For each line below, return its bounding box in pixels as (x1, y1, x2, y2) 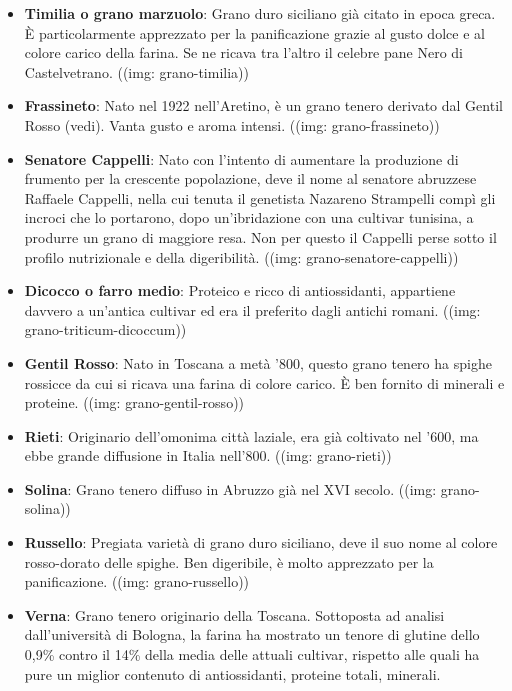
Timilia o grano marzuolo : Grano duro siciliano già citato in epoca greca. (24, 3, 496, 23)
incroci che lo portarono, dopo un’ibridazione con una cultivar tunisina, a (24, 207, 474, 228)
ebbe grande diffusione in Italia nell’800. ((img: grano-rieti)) (24, 445, 392, 466)
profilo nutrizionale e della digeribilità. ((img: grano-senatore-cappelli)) (24, 246, 459, 267)
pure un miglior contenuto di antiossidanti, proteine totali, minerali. (24, 663, 441, 684)
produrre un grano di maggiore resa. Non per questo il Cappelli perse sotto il (24, 226, 497, 247)
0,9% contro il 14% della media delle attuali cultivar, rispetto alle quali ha (24, 644, 480, 665)
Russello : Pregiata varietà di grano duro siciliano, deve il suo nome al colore (24, 532, 498, 553)
